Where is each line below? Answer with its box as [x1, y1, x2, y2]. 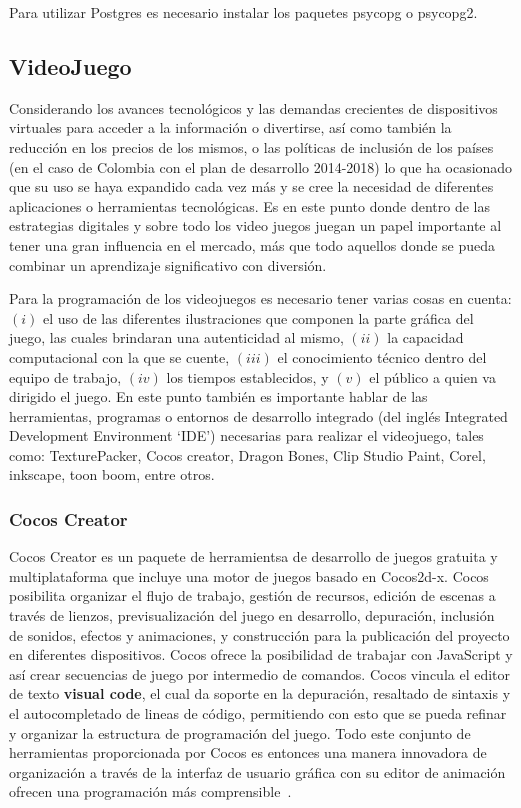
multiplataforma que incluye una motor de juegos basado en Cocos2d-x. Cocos [9, 565, 489, 586]
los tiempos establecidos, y [166, 366, 329, 387]
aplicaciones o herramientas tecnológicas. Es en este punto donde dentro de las [9, 195, 491, 216]
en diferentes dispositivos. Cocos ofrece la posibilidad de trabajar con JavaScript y [9, 644, 513, 665]
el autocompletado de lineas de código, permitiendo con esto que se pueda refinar [9, 703, 507, 724]
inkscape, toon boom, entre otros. [9, 464, 215, 485]
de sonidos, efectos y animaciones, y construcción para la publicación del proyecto [9, 624, 510, 645]
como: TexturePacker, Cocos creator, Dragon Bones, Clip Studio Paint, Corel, [9, 444, 486, 465]
